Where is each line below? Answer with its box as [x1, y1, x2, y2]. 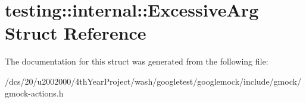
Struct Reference [5, 21, 146, 45]
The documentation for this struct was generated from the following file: [5, 55, 268, 67]
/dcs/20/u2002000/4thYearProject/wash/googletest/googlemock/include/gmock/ [5, 75, 301, 87]
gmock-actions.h [5, 86, 64, 99]
